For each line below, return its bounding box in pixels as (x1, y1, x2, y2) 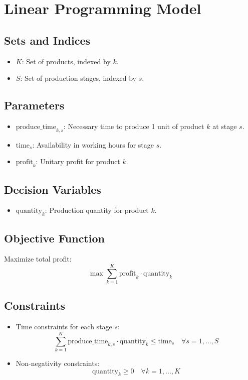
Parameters (4, 97, 65, 113)
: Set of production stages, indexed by (20, 73, 136, 83)
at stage (212, 120, 237, 131)
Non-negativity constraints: (16, 358, 100, 368)
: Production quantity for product (45, 205, 149, 215)
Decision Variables (4, 181, 101, 197)
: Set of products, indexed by (22, 56, 111, 66)
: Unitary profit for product (36, 156, 120, 167)
